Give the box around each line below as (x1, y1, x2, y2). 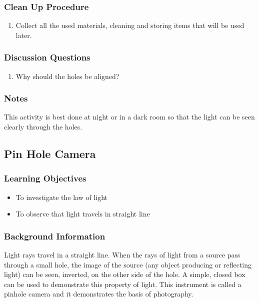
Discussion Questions (4, 51, 90, 63)
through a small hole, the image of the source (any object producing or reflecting (4, 259, 252, 269)
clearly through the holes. (4, 121, 82, 132)
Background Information (4, 229, 105, 242)
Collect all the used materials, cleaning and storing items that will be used (15, 20, 244, 30)
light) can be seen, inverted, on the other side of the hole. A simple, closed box (4, 269, 245, 279)
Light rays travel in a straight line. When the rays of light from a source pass (4, 249, 240, 260)
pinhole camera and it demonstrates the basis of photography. (4, 288, 193, 299)
